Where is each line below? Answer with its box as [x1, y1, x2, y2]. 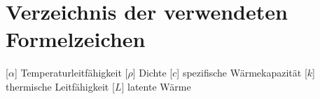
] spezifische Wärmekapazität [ [176, 65, 307, 80]
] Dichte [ [132, 65, 173, 80]
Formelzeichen [6, 25, 146, 53]
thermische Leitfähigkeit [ [6, 79, 115, 93]
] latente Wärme [121, 79, 191, 93]
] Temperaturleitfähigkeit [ [14, 65, 128, 80]
